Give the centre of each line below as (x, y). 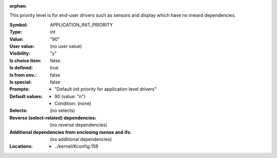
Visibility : (20, 53)
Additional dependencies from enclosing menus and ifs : (71, 132)
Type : (16, 32)
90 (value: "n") (70, 96)
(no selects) (63, 110)
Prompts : (20, 89)
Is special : (21, 82)
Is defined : (21, 68)
